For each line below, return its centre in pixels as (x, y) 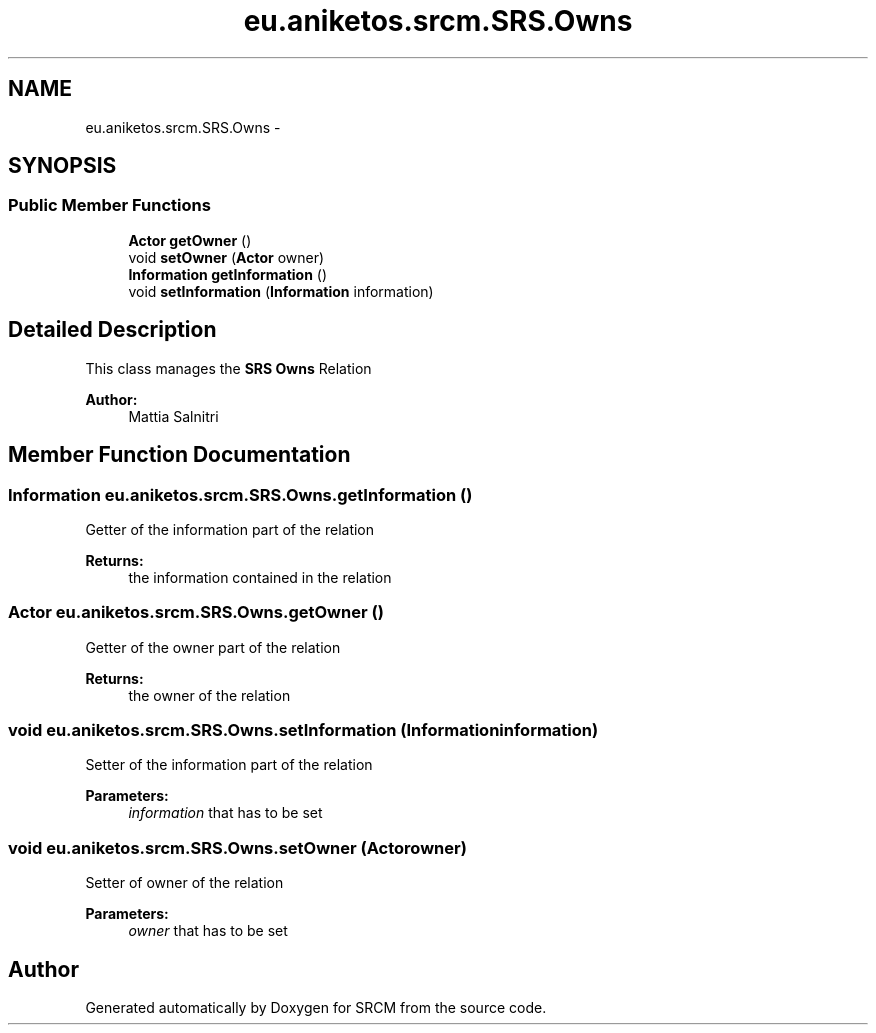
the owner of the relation (209, 695)
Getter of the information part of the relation (230, 529)
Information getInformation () (228, 274)
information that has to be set (225, 813)
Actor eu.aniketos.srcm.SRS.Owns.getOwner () (196, 612)
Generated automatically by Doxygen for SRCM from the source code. (316, 1007)
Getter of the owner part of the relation (213, 647)
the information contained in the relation (260, 577)
